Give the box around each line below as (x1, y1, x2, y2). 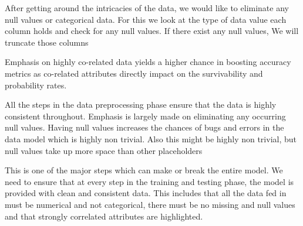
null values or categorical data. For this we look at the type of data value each (5, 13, 287, 25)
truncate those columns (5, 36, 89, 48)
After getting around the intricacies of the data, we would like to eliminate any (5, 2, 289, 13)
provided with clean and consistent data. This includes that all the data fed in (5, 187, 287, 199)
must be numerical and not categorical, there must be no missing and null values (5, 198, 295, 210)
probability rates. (5, 78, 67, 91)
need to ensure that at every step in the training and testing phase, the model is (5, 175, 294, 187)
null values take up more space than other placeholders (5, 144, 203, 156)
